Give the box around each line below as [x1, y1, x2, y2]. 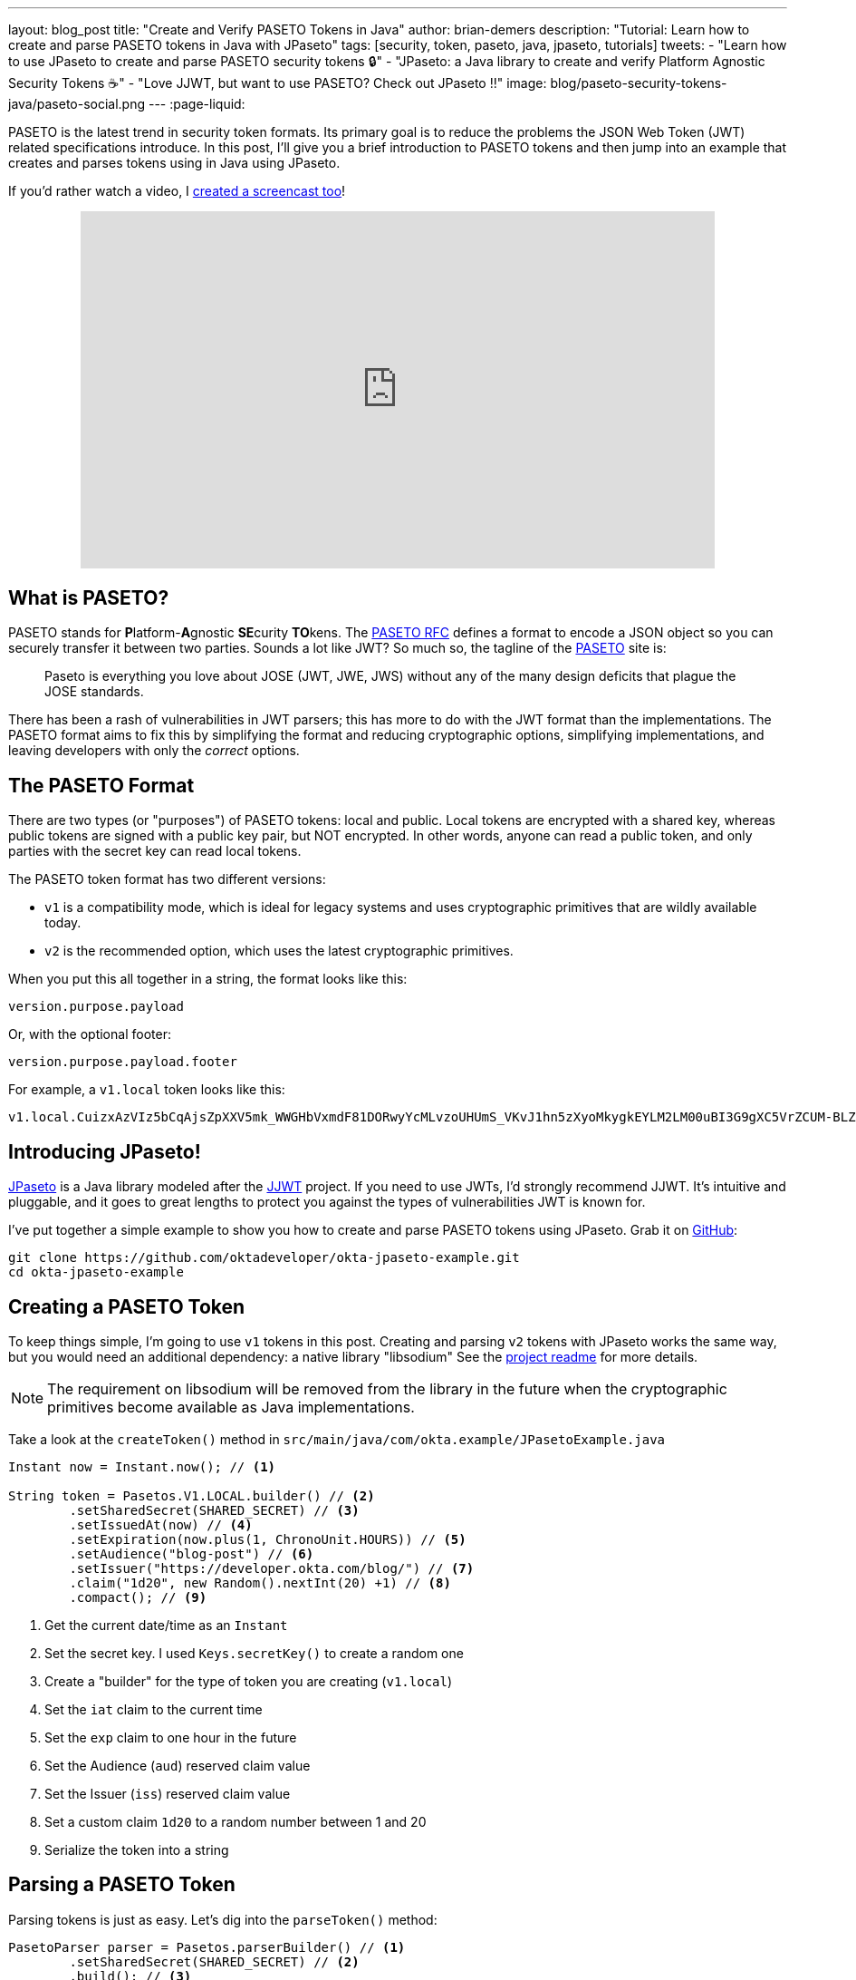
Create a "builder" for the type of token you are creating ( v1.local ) [44, 1673, 453, 1689]
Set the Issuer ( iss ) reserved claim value [44, 1785, 291, 1801]
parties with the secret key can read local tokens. [8, 843, 302, 859]
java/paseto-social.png [8, 96, 146, 112]
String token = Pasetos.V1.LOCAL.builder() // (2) [8, 1488, 375, 1503]
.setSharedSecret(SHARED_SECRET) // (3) [69, 1502, 360, 1518]
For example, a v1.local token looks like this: [8, 1082, 285, 1098]
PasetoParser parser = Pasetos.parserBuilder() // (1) [8, 1939, 406, 1955]
